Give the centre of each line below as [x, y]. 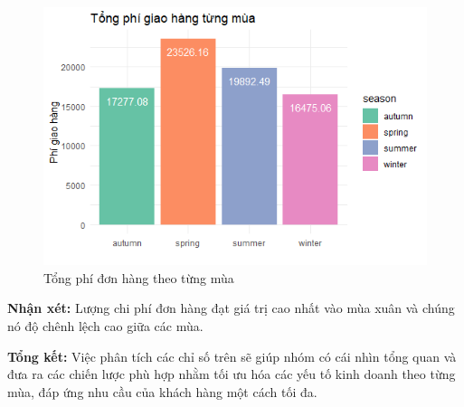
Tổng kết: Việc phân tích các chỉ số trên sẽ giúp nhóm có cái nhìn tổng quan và [232, 356]
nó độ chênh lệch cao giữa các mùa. [105, 326]
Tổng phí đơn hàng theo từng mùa [139, 277]
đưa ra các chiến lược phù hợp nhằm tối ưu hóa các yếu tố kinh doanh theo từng [232, 374]
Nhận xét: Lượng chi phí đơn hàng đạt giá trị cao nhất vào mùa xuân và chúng [231, 308]
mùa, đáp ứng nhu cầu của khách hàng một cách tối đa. [162, 391]
